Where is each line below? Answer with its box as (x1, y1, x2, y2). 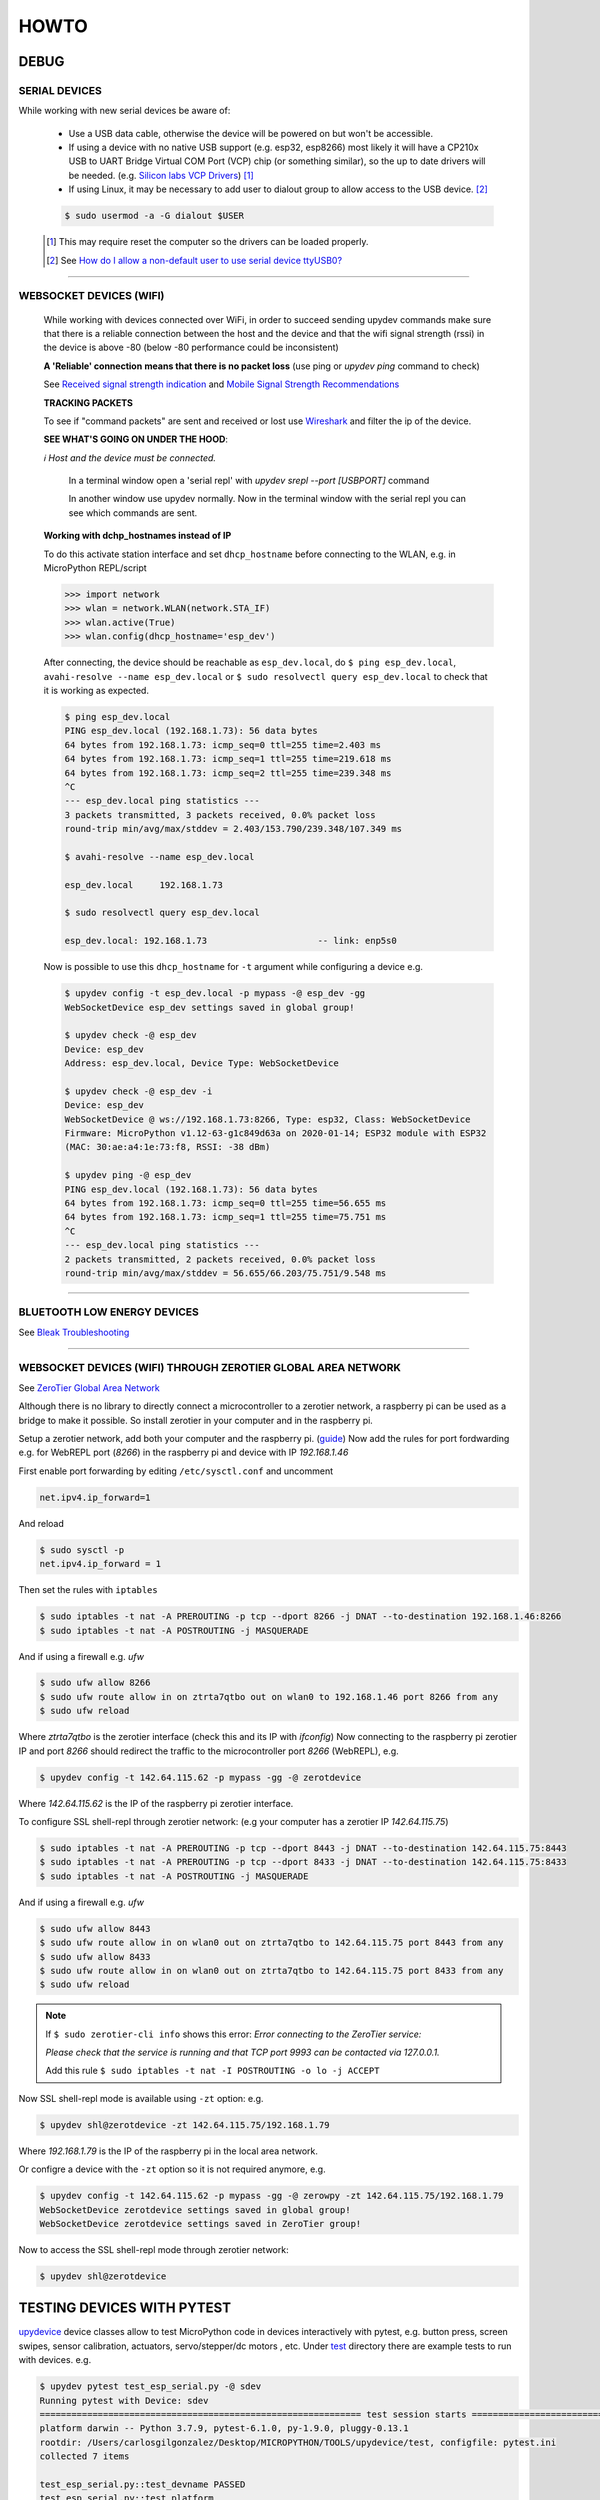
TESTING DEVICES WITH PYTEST (18, 2300, 232, 2317)
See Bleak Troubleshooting (18, 1326, 130, 1338)
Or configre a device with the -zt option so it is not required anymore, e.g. (18, 2163, 326, 2175)
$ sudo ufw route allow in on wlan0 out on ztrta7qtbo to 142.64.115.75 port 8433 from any (39, 1965, 504, 1976)
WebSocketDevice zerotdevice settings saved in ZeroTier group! (39, 2218, 362, 2229)
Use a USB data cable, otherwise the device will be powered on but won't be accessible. (68, 127, 434, 139)
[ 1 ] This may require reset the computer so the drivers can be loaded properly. (46, 236, 369, 248)
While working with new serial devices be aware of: (18, 105, 231, 117)
